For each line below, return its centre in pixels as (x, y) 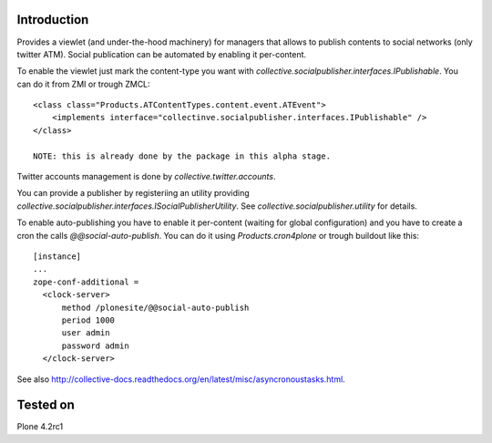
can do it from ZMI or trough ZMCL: (83, 84)
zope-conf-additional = (86, 282)
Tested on (46, 405)
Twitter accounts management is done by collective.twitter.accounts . (146, 177)
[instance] (57, 256)
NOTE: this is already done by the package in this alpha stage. (182, 156)
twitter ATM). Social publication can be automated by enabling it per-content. (162, 54)
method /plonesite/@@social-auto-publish (155, 307)
